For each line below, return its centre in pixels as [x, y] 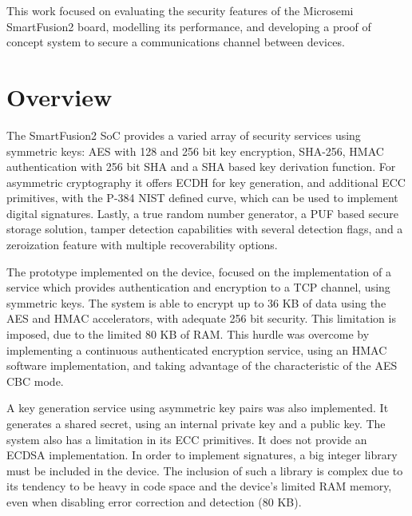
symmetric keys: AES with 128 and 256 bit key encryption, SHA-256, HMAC [195, 151]
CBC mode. [35, 381]
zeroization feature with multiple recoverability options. [142, 245]
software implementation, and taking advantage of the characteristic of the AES [202, 365]
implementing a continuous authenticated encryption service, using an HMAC [197, 349]
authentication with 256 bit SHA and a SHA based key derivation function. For [201, 167]
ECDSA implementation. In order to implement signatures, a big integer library [202, 455]
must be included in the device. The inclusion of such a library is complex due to [205, 470]
